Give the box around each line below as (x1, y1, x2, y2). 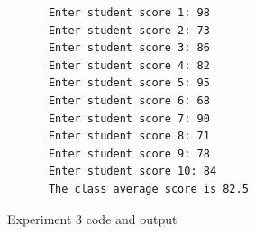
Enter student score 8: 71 (48, 130, 210, 143)
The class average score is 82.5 (48, 182, 249, 195)
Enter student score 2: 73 (48, 23, 210, 37)
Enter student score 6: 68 (48, 94, 210, 107)
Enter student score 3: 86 (48, 41, 210, 55)
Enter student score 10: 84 (48, 165, 217, 178)
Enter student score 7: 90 (48, 112, 210, 125)
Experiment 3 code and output (7, 209, 178, 228)
